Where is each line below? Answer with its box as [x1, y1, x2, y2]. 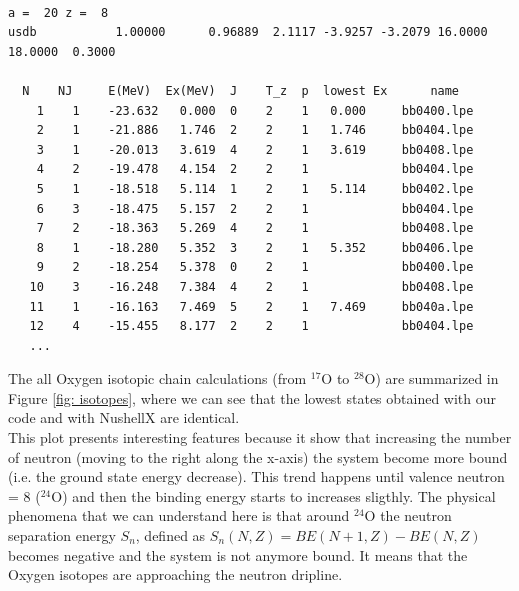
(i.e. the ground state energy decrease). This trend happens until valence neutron [8, 466, 505, 487]
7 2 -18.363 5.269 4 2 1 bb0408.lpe [36, 221, 474, 236]
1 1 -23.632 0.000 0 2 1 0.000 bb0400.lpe [36, 103, 474, 118]
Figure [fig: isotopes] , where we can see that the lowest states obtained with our [8, 387, 497, 408]
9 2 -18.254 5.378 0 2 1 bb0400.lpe [36, 260, 474, 275]
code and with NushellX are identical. [8, 407, 240, 428]
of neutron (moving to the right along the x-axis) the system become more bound [8, 446, 508, 467]
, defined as [135, 525, 206, 546]
